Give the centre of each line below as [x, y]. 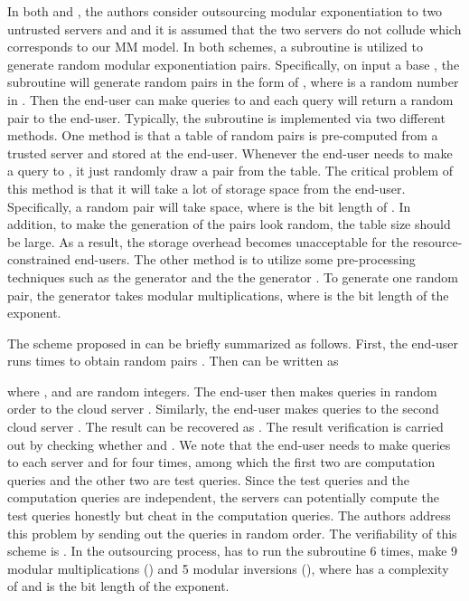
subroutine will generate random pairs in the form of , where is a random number [233, 82]
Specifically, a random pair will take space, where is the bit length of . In [209, 206]
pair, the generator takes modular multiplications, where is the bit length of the [228, 295]
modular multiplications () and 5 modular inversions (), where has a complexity [228, 568]
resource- [437, 241]
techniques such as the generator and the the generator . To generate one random [233, 277]
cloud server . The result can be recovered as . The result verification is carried [225, 427]
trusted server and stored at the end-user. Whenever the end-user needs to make [230, 153]
